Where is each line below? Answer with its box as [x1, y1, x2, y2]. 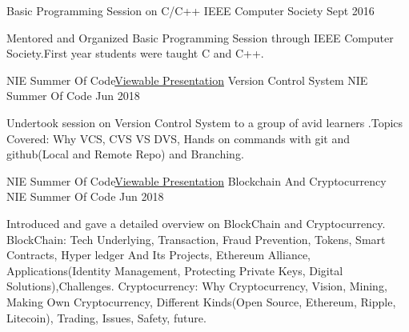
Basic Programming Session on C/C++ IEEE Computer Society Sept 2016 [6, 2, 375, 18]
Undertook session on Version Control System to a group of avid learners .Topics [6, 114, 403, 130]
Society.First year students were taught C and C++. [6, 45, 264, 62]
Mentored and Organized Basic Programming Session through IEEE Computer [6, 29, 394, 46]
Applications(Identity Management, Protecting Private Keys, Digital [6, 262, 343, 278]
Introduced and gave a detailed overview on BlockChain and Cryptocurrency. [6, 214, 386, 231]
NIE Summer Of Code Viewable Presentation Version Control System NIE [6, 71, 368, 88]
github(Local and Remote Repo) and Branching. [6, 146, 244, 162]
